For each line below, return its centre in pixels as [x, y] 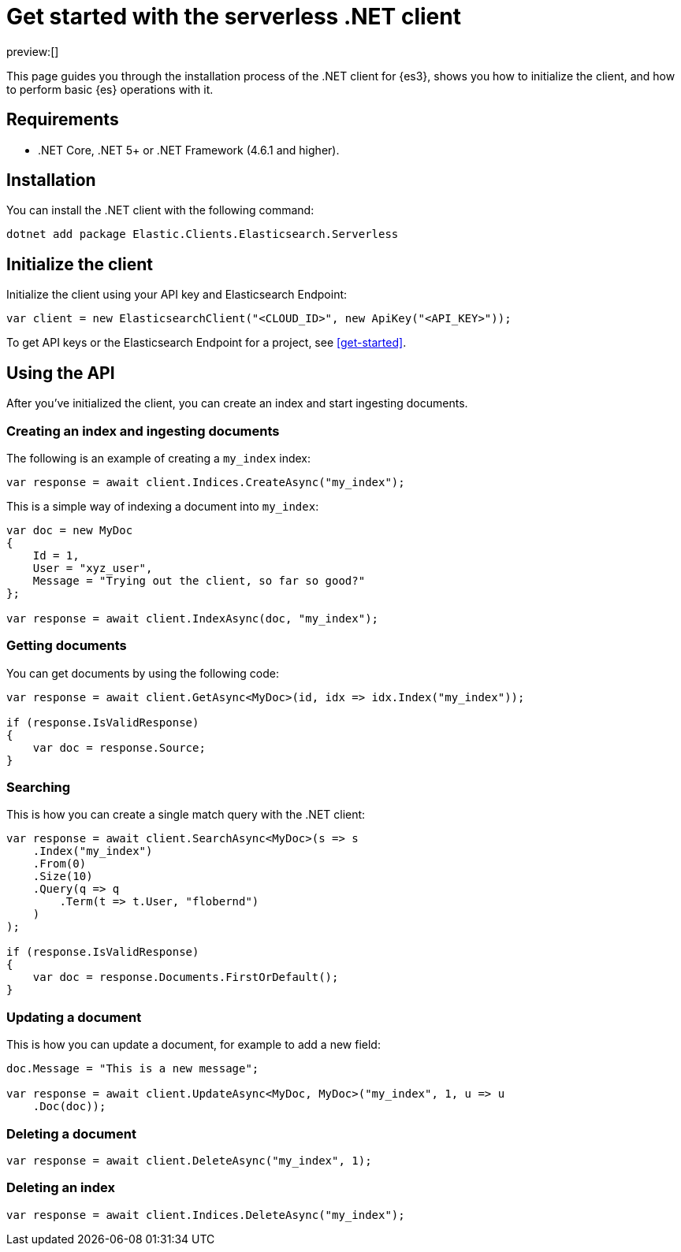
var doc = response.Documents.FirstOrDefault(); [186, 977]
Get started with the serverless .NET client [234, 17]
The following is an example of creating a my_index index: [159, 458]
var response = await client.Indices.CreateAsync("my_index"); [206, 482]
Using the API [61, 373]
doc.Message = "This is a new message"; [133, 1069]
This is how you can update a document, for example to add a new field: [194, 1045]
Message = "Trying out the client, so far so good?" [199, 580]
